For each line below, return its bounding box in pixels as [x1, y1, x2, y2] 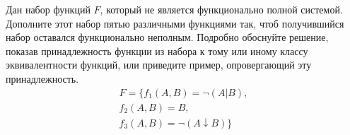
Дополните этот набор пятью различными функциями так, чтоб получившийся [6, 16, 344, 30]
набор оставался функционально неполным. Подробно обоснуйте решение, [6, 30, 329, 45]
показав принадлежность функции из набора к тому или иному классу [6, 43, 308, 58]
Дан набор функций [6, 2, 91, 16]
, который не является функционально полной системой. [100, 2, 343, 16]
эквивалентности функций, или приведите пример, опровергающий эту [6, 57, 312, 72]
